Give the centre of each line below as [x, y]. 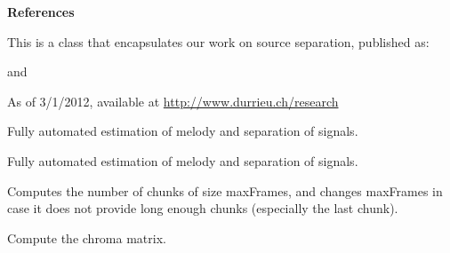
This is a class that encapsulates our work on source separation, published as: [218, 41]
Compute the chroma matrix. [87, 237]
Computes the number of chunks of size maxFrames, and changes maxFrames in [225, 190]
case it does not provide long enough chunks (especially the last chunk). [203, 208]
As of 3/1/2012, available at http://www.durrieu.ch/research [173, 101]
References [41, 12]
